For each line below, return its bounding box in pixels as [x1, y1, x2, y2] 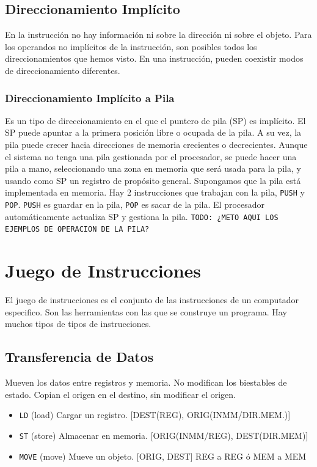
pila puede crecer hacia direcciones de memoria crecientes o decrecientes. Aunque [5, 138, 308, 150]
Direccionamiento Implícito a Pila [5, 90, 175, 105]
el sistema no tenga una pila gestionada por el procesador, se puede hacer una [5, 150, 297, 163]
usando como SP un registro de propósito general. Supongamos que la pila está [5, 174, 301, 186]
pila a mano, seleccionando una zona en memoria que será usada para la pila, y [5, 162, 301, 175]
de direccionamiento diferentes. [5, 64, 120, 76]
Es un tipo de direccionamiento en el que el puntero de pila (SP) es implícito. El [5, 114, 306, 127]
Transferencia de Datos [5, 347, 154, 366]
